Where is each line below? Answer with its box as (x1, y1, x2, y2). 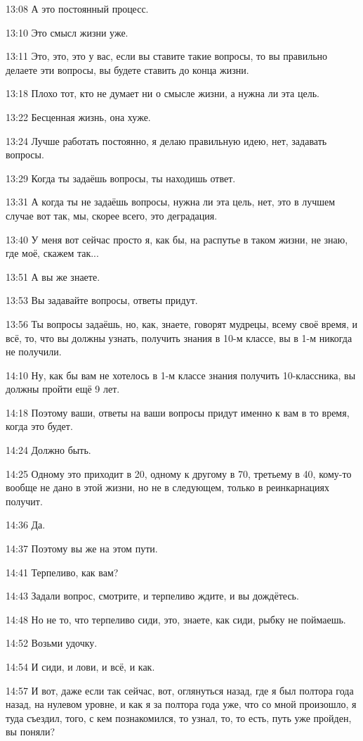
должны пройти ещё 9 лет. (6, 381, 120, 396)
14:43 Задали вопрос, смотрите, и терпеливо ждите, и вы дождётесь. (6, 588, 299, 603)
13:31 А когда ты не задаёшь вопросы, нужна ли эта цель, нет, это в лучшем (6, 194, 336, 209)
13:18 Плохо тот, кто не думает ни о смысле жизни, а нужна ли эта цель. (6, 86, 319, 101)
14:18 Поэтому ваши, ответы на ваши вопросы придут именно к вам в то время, (6, 405, 350, 419)
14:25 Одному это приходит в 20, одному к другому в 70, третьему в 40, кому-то (6, 466, 352, 481)
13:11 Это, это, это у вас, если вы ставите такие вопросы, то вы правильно (6, 49, 328, 63)
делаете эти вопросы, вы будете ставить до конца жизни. (6, 62, 249, 77)
